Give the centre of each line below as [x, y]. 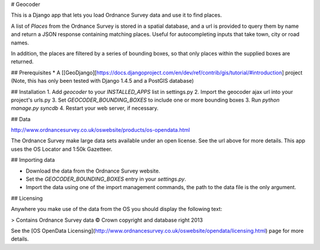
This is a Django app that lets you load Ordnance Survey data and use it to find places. [116, 15]
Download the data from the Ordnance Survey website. [93, 171]
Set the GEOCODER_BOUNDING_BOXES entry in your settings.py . [106, 179]
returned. [22, 61]
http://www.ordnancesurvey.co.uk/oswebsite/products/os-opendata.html [100, 130]
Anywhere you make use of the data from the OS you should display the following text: [116, 209]
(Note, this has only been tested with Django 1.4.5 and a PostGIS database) [103, 81]
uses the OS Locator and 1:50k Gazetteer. [62, 149]
